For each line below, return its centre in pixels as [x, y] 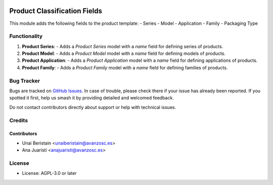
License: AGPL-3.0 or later [49, 173]
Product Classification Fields [56, 11]
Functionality [26, 36]
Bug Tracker [25, 81]
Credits [18, 120]
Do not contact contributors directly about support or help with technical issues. [93, 107]
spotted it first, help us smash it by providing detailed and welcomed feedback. [92, 98]
